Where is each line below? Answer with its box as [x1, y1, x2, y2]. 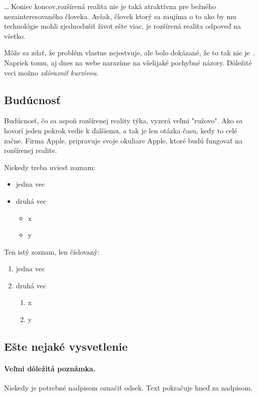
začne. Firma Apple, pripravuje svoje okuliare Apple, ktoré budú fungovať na [4, 135, 243, 145]
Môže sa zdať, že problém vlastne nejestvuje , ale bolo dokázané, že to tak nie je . [4, 47, 255, 58]
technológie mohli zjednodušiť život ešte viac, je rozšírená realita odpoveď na [4, 21, 241, 31]
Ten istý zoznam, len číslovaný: [4, 246, 100, 257]
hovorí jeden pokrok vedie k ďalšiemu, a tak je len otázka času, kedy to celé [4, 125, 237, 135]
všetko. [4, 30, 26, 41]
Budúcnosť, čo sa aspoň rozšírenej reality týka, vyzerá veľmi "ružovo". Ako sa [4, 115, 243, 126]
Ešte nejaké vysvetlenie [4, 339, 128, 354]
